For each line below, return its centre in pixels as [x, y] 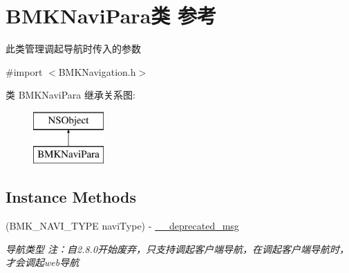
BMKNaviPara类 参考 [111, 16]
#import [24, 71]
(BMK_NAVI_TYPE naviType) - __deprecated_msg [122, 226]
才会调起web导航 [43, 262]
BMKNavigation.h [97, 71]
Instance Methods [71, 197]
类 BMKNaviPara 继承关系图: [70, 95]
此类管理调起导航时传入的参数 [73, 49]
